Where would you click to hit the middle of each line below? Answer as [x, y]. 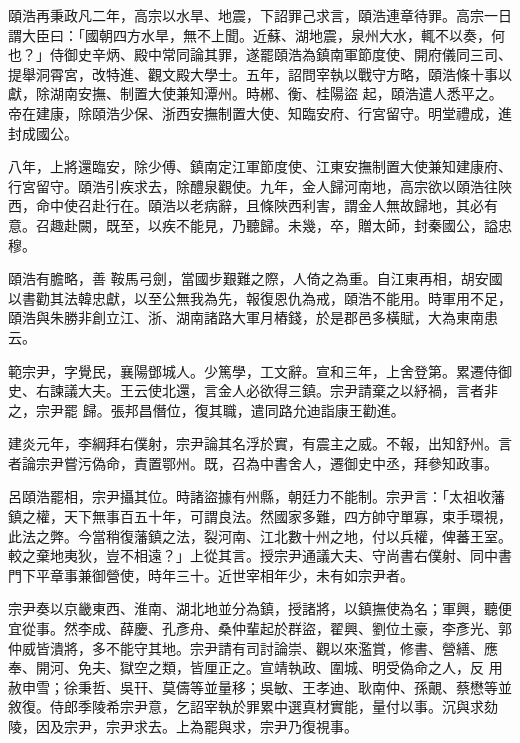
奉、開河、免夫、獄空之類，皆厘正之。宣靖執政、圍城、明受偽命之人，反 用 [255, 667]
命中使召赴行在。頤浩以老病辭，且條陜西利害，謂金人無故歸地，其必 [259, 205]
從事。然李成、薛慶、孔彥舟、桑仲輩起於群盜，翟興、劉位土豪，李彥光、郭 [266, 628]
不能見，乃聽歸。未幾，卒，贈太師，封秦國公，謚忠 [343, 224]
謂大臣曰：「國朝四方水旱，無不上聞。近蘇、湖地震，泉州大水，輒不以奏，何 [256, 34]
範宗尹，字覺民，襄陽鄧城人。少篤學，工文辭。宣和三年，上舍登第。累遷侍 [253, 370]
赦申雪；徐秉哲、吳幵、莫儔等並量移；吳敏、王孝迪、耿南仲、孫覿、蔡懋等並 [260, 686]
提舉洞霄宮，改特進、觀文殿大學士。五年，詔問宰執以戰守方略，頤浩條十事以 [260, 73]
